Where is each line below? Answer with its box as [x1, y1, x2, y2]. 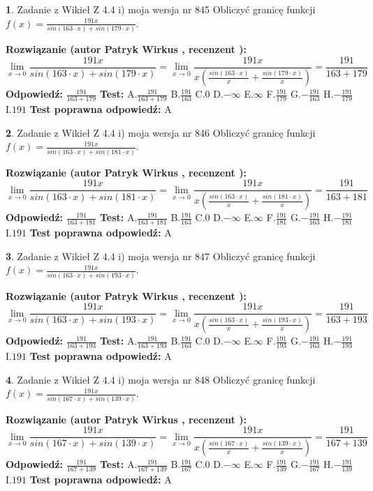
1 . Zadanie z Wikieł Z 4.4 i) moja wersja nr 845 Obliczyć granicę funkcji [6, 2, 316, 16]
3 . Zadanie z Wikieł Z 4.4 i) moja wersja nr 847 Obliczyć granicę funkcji [6, 248, 316, 263]
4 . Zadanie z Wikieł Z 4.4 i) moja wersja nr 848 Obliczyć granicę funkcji [6, 372, 316, 386]
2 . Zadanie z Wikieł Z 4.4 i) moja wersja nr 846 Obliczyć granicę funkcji [6, 125, 316, 139]
